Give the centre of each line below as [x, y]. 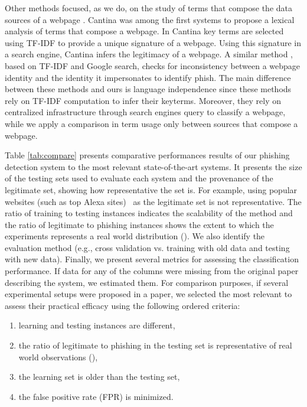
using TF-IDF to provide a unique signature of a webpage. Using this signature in [153, 42]
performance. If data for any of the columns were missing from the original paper [152, 271]
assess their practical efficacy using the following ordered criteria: [123, 305]
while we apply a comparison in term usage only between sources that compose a [151, 123]
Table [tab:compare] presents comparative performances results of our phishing [147, 155]
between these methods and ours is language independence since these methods [148, 89]
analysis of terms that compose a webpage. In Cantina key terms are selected [144, 31]
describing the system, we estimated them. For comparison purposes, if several [147, 282]
